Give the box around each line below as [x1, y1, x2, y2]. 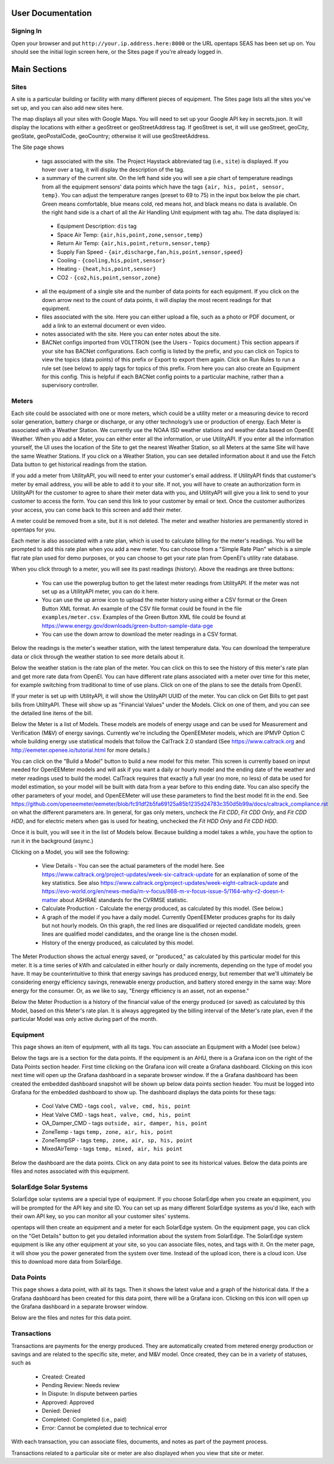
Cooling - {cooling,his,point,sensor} [57, 256, 166, 264]
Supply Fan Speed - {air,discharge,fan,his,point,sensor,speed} [57, 248, 244, 256]
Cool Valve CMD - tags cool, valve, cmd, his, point [41, 1102, 191, 1110]
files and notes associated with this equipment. [11, 1167, 130, 1175]
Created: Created [41, 1373, 85, 1380]
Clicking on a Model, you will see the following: [11, 848, 129, 856]
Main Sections [11, 64, 67, 74]
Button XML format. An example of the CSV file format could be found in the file [41, 605, 242, 612]
